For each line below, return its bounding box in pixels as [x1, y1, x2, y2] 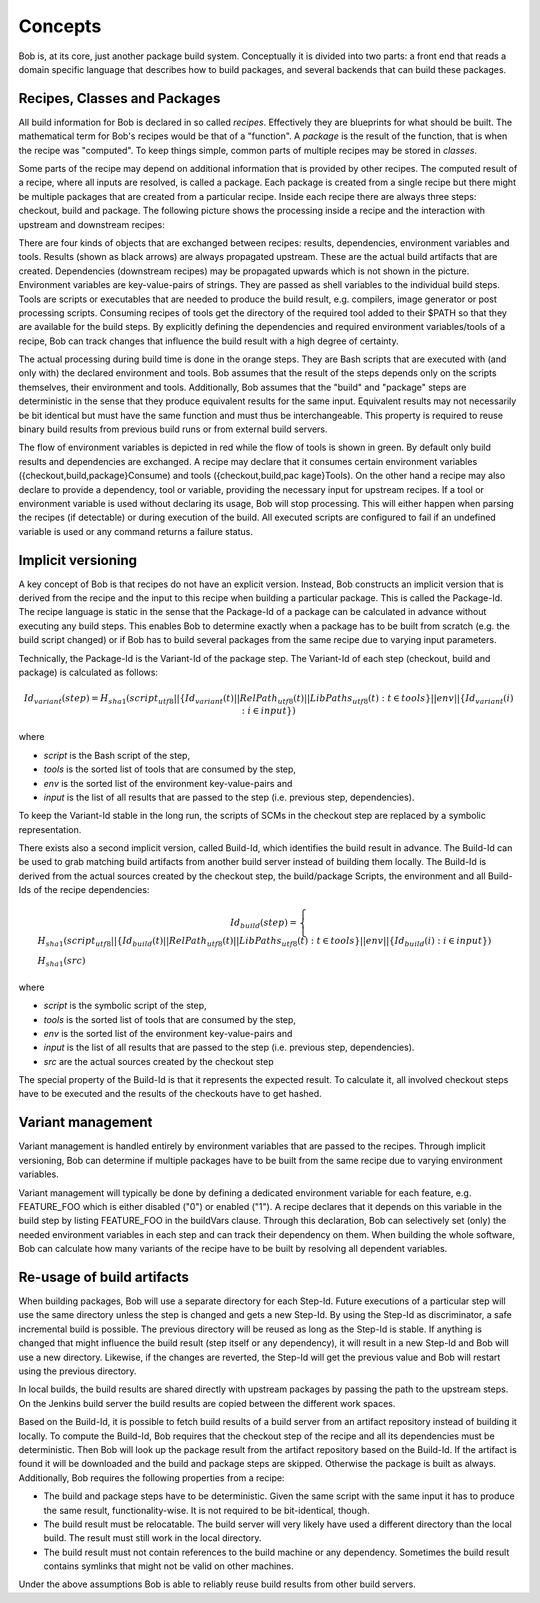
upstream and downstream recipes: [18, 218, 165, 230]
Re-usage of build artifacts [18, 1268, 190, 1285]
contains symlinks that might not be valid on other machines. [43, 1560, 294, 1572]
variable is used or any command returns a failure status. [18, 525, 254, 537]
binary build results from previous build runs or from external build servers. [18, 423, 328, 435]
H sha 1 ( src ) [37, 955, 86, 969]
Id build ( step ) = [230, 917, 298, 931]
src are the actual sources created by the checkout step [43, 1055, 274, 1067]
